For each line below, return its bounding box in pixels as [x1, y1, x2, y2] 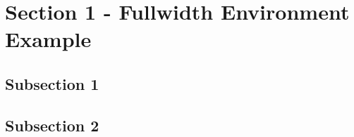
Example [5, 25, 92, 53]
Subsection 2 [5, 114, 99, 136]
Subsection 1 [5, 72, 99, 94]
